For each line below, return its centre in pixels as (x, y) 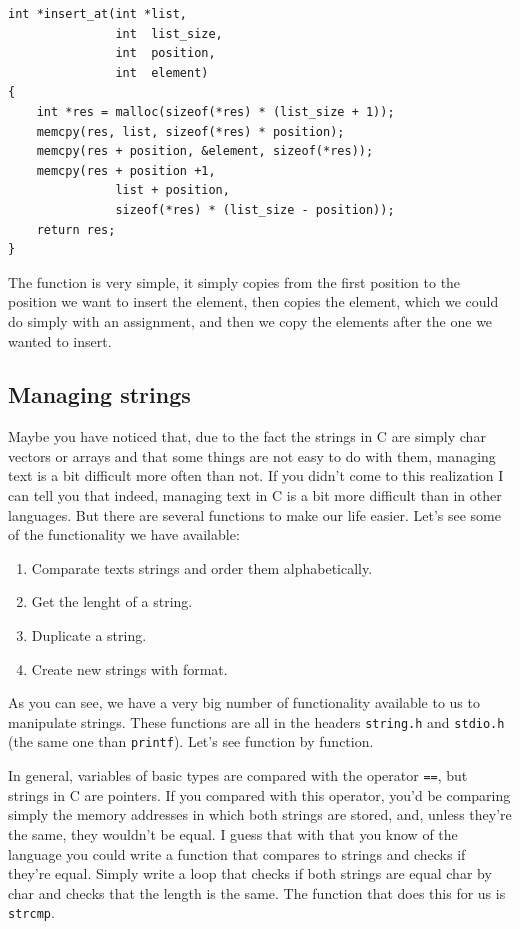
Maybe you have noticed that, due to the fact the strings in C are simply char (247, 436)
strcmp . (31, 912)
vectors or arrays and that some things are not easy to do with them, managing (252, 455)
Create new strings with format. (129, 668)
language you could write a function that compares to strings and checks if (237, 853)
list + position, (172, 190)
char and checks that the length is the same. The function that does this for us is (257, 892)
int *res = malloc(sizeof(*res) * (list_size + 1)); (215, 111)
